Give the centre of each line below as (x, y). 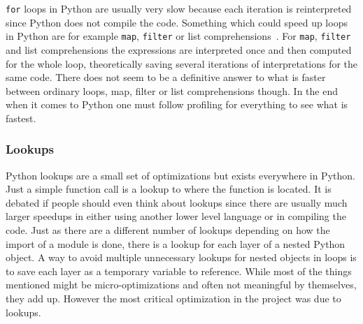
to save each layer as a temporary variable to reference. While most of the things (179, 271)
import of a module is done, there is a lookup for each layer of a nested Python (176, 243)
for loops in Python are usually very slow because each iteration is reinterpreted (179, 8)
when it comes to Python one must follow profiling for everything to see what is (177, 104)
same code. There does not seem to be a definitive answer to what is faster (166, 77)
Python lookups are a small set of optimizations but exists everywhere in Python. (180, 175)
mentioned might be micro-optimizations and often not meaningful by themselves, (181, 285)
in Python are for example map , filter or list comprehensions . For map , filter (178, 36)
